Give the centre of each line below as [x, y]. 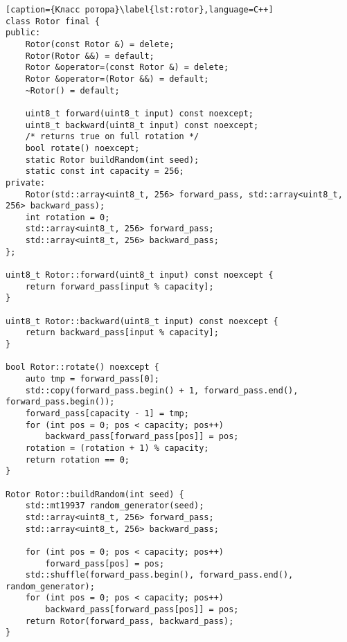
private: [26, 182]
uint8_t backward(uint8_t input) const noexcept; [142, 125]
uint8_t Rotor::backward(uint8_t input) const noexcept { [142, 321]
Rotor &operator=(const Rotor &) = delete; [127, 68]
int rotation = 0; [68, 217]
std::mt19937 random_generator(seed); [115, 506]
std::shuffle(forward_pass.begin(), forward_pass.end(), [159, 575]
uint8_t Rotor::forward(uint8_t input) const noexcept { [140, 275]
